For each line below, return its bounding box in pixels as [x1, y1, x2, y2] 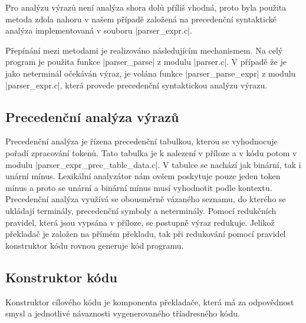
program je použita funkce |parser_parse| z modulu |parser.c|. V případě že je [5, 55, 287, 68]
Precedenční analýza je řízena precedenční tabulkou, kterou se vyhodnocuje [5, 135, 278, 147]
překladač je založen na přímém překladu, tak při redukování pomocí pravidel [5, 228, 286, 240]
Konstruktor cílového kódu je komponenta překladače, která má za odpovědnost [5, 295, 294, 308]
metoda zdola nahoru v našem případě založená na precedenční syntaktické [5, 12, 277, 25]
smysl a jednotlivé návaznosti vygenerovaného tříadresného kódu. [5, 307, 240, 319]
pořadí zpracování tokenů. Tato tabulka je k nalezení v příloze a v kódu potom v [5, 146, 297, 159]
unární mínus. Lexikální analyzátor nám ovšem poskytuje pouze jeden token [5, 170, 281, 182]
